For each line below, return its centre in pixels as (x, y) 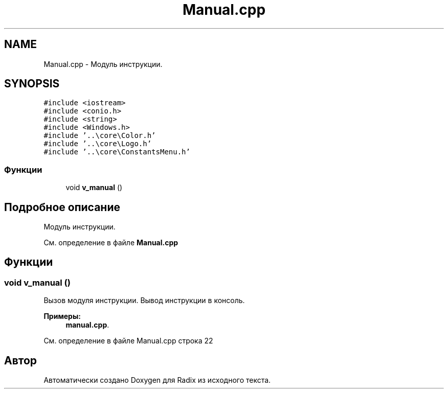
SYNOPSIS (32, 84)
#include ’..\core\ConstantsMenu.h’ (117, 152)
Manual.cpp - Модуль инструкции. (103, 64)
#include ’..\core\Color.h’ (100, 136)
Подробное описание (62, 207)
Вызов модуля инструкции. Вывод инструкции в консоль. (144, 300)
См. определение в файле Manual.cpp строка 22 (128, 341)
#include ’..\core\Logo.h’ (98, 144)
